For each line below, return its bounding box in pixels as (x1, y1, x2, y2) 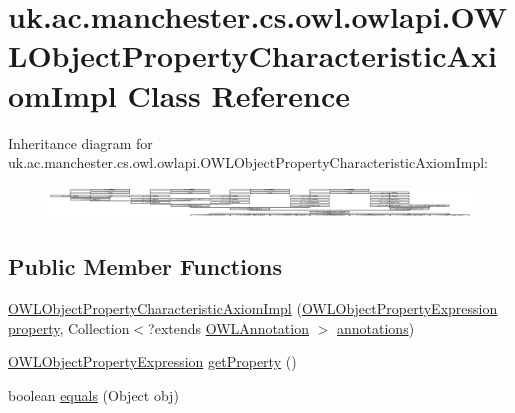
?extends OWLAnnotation (148, 317, 309, 338)
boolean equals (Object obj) (8, 384, 179, 405)
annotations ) (337, 317, 415, 338)
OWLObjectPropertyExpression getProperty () (8, 351, 297, 372)
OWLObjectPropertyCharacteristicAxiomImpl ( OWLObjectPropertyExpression (8, 298, 498, 319)
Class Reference (127, 74, 350, 115)
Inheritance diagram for (8, 132, 153, 153)
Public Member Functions (8, 251, 282, 282)
